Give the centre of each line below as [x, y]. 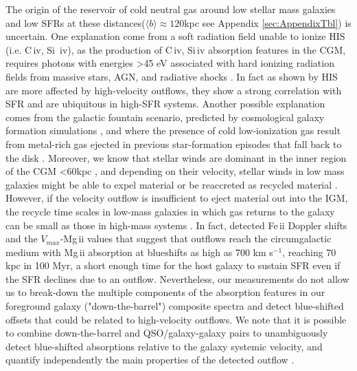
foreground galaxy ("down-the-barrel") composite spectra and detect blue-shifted [175, 306]
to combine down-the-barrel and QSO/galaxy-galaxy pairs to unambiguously [167, 333]
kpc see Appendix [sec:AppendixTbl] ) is [268, 22]
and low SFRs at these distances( [76, 22]
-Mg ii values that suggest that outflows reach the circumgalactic [196, 238]
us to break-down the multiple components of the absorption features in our [165, 292]
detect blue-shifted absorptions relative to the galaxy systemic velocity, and [164, 346]
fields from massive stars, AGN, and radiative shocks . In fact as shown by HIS [172, 76]
